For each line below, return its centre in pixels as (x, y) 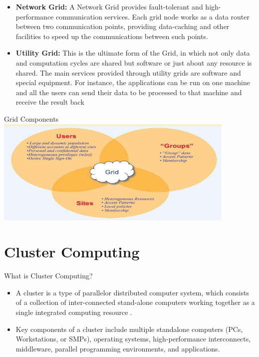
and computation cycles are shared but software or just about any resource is (134, 62)
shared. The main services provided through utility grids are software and (128, 72)
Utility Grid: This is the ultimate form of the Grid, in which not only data (133, 53)
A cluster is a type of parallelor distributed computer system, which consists (132, 292)
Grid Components (31, 118)
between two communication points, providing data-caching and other (123, 26)
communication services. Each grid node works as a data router (152, 16)
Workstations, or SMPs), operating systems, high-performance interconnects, (133, 339)
